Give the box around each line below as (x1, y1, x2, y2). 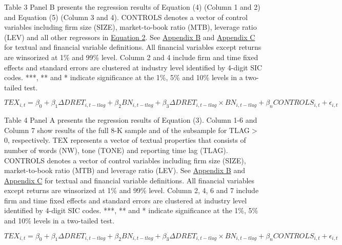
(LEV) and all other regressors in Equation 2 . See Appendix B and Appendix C (4, 31, 255, 42)
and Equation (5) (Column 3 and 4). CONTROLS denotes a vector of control (4, 11, 248, 22)
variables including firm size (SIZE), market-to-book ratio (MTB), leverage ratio (4, 22, 257, 32)
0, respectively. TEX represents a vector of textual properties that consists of (4, 135, 246, 145)
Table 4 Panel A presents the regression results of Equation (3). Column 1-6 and (4, 115, 257, 125)
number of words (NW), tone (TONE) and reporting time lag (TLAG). (4, 144, 228, 155)
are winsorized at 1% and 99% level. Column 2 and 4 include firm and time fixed (4, 51, 258, 62)
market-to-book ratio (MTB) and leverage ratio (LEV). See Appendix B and (4, 165, 245, 176)
